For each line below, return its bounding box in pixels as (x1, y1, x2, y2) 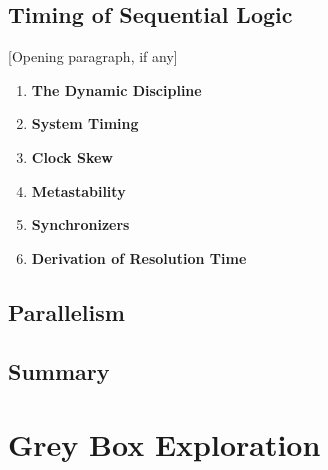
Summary (8, 355, 110, 386)
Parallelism (8, 296, 125, 327)
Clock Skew (31, 146, 113, 167)
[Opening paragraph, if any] (8, 46, 178, 67)
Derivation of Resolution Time (31, 247, 247, 268)
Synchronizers (31, 214, 130, 235)
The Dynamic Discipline (31, 79, 202, 100)
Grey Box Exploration (8, 424, 321, 465)
